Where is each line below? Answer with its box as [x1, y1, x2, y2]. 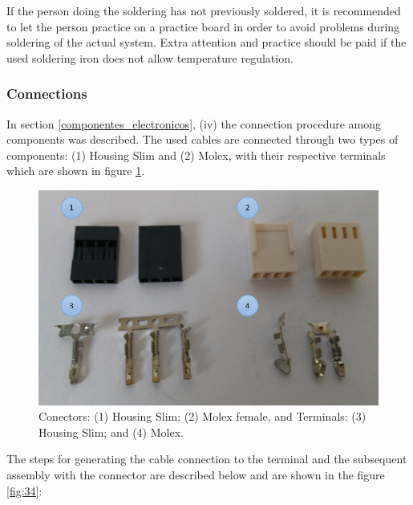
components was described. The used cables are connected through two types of [6, 131, 399, 148]
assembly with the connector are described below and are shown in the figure [6, 466, 385, 483]
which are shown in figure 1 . [6, 162, 145, 179]
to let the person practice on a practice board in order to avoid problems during [6, 18, 400, 35]
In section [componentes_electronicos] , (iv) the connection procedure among [6, 115, 382, 132]
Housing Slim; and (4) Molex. [38, 423, 184, 440]
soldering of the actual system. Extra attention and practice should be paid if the [6, 34, 407, 51]
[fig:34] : [6, 482, 43, 499]
